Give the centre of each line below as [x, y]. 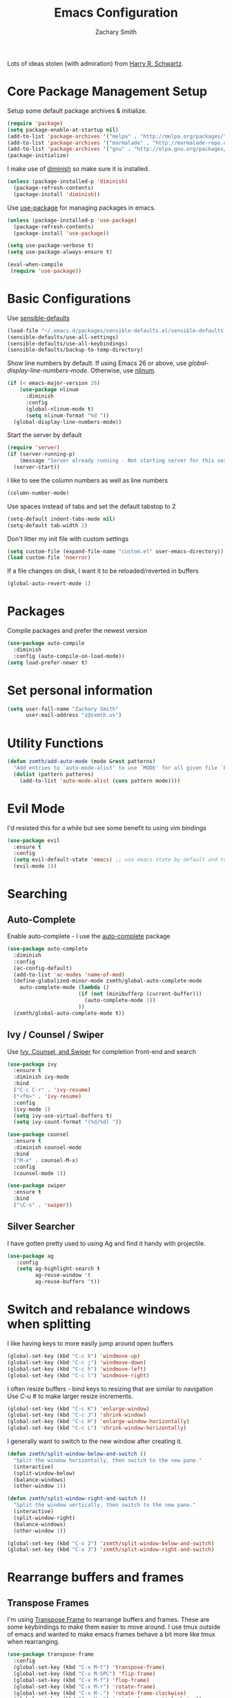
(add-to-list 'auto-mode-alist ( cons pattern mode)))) [100, 780]
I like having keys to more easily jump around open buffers [90, 1343]
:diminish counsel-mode [47, 1147]
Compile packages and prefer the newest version [77, 631]
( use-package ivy [32, 1064]
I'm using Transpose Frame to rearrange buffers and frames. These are [108, 1620]
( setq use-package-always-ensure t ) [60, 252]
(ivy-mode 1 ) [32, 1109]
